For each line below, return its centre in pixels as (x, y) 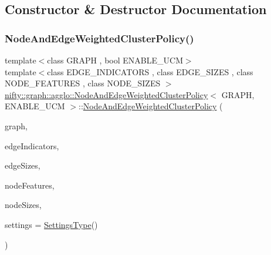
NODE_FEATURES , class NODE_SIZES (83, 83)
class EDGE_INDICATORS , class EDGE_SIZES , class (150, 71)
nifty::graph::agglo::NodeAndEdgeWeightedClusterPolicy (106, 94)
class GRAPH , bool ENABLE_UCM (115, 60)
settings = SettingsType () (51, 224)
